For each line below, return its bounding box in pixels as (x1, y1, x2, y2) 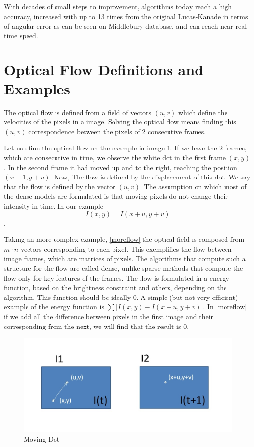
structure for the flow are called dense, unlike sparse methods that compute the (4, 263, 243, 273)
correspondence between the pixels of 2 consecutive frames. (28, 126, 206, 136)
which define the (178, 107, 227, 117)
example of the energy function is (4, 301, 104, 312)
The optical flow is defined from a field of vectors (4, 107, 152, 117)
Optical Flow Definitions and (4, 59, 204, 79)
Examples (4, 78, 70, 98)
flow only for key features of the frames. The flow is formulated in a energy (4, 272, 229, 283)
